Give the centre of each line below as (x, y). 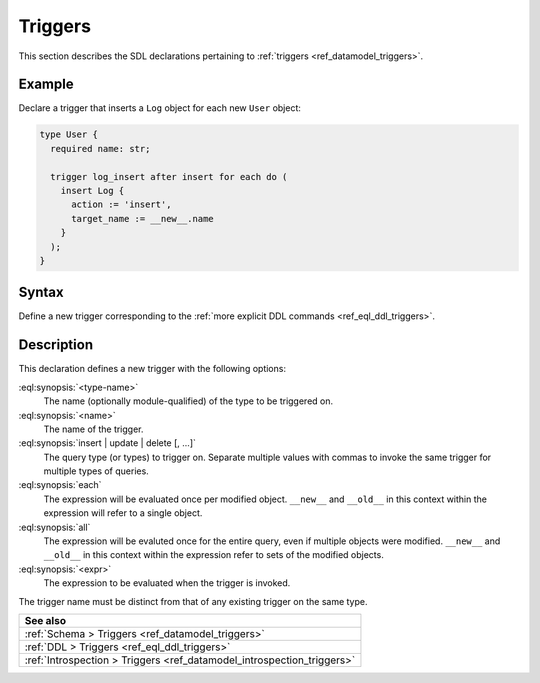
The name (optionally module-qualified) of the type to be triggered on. (188, 401)
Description (56, 345)
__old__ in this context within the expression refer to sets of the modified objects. (213, 555)
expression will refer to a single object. (123, 513)
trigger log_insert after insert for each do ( (169, 176)
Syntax (41, 292)
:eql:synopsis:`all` (54, 527)
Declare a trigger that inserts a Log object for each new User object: (160, 108)
